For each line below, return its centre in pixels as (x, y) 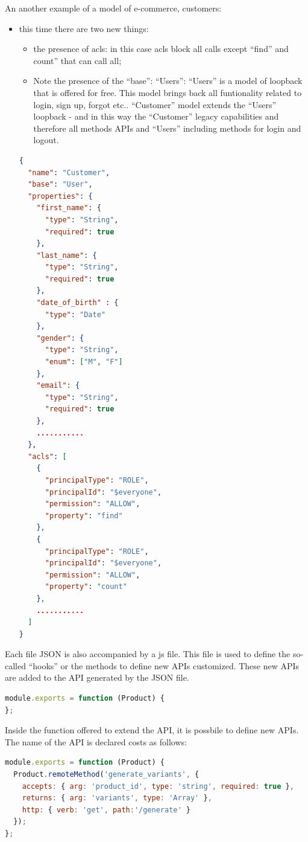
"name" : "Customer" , (69, 172)
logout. (46, 140)
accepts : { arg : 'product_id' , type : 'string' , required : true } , (158, 786)
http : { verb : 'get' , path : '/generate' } (106, 810)
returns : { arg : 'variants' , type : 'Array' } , (117, 798)
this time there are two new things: (84, 28)
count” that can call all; (77, 60)
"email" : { (58, 386)
